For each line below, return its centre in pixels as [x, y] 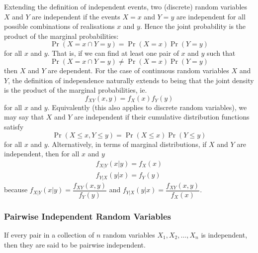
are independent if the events [76, 16]
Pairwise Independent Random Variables [88, 216]
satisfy [14, 126]
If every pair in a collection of [49, 234]
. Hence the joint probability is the [193, 26]
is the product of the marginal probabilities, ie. [76, 90]
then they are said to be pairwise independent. [75, 244]
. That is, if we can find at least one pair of [113, 53]
